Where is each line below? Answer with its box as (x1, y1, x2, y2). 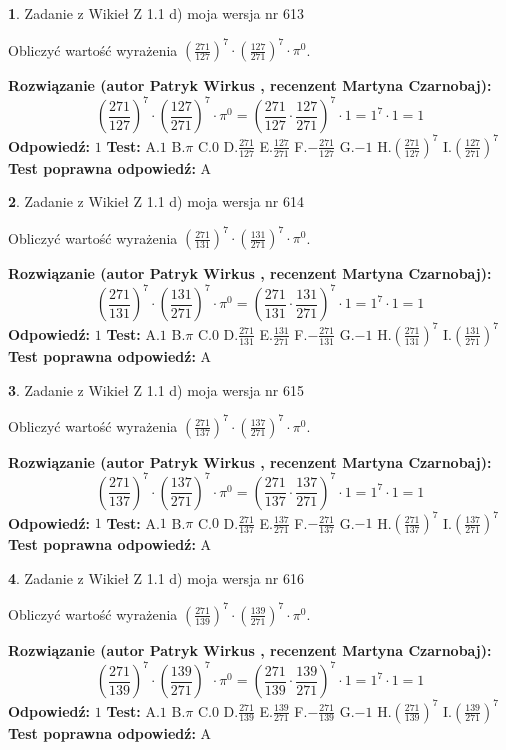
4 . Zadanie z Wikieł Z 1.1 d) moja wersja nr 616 (8, 567, 305, 588)
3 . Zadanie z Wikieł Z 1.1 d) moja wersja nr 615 (8, 379, 305, 400)
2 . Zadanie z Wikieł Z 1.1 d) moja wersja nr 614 (8, 191, 305, 212)
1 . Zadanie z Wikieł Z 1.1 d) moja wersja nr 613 (8, 3, 305, 23)
